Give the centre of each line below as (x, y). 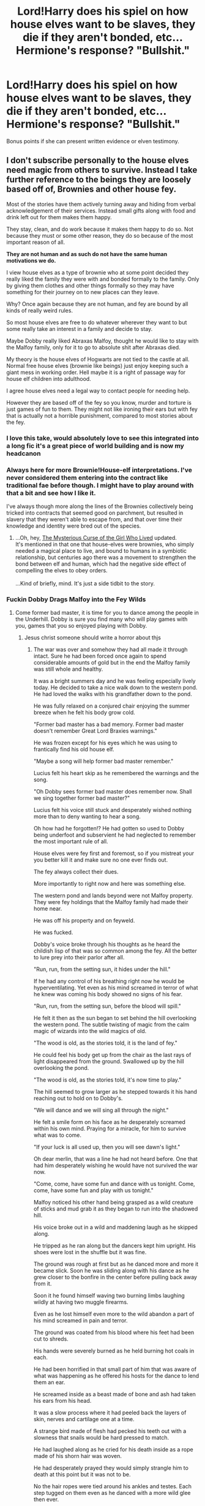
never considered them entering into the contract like (87, 477)
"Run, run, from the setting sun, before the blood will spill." (107, 1006)
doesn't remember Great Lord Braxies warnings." (95, 731)
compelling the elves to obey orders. (61, 570)
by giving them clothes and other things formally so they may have (90, 285)
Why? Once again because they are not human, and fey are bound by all (97, 304)
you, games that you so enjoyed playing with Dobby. (81, 626)
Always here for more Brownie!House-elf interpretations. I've (99, 470)
